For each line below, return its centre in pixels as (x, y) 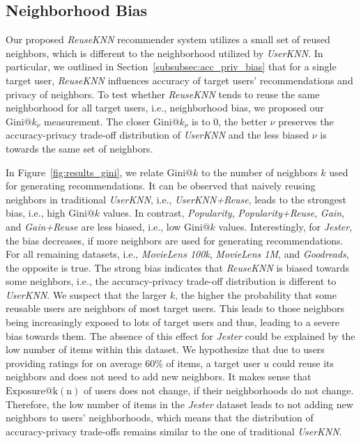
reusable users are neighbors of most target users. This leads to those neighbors (175, 308)
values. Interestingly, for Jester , (285, 226)
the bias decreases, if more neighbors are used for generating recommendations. (175, 240)
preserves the (306, 121)
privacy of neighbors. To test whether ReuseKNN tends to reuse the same (163, 94)
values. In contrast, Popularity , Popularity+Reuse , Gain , (223, 213)
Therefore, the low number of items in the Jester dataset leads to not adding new (179, 404)
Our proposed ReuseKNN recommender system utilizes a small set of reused (168, 39)
